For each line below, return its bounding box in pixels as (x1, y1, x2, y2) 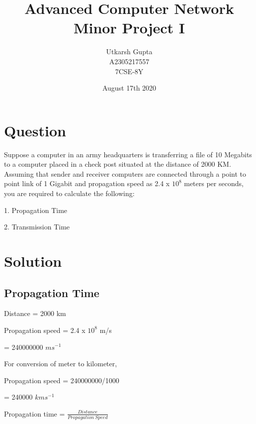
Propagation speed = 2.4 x (4, 324, 85, 335)
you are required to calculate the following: (4, 188, 135, 198)
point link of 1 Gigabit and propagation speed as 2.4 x (4, 178, 170, 189)
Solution (4, 250, 62, 271)
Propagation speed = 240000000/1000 (4, 375, 119, 385)
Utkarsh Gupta (106, 46, 153, 57)
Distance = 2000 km (4, 308, 66, 318)
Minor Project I (73, 17, 185, 38)
